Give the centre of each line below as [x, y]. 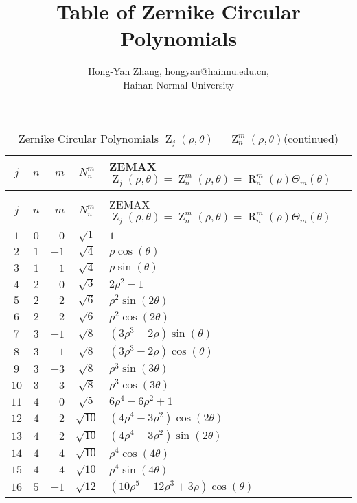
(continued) [311, 138]
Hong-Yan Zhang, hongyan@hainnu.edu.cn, [178, 71]
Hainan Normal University [178, 84]
